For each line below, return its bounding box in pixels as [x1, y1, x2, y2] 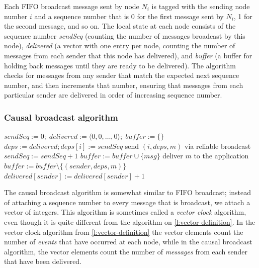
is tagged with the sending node [151, 1, 250, 11]
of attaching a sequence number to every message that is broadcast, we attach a [4, 197, 250, 207]
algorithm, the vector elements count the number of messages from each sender [4, 246, 247, 256]
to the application [194, 150, 249, 161]
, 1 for [233, 11, 252, 21]
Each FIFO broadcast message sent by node [4, 1, 139, 11]
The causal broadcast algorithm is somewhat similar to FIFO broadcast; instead [4, 187, 251, 198]
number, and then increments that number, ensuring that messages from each [4, 79, 243, 90]
